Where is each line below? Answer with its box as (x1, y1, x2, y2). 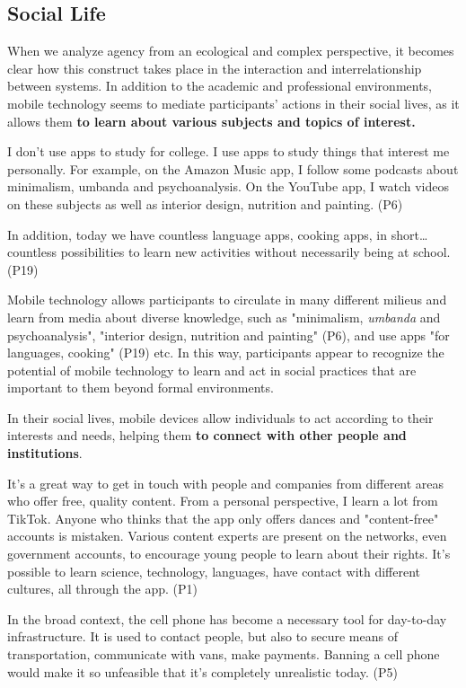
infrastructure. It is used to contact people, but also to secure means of (7, 627, 398, 646)
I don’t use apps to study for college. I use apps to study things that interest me (7, 142, 450, 161)
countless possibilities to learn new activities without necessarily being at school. (7, 243, 451, 261)
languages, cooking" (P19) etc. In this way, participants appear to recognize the (7, 343, 444, 362)
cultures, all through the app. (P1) (7, 579, 198, 598)
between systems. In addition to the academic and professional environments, (7, 76, 433, 95)
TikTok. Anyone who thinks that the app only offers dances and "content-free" (7, 508, 439, 527)
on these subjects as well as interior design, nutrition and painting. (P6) (7, 194, 403, 213)
